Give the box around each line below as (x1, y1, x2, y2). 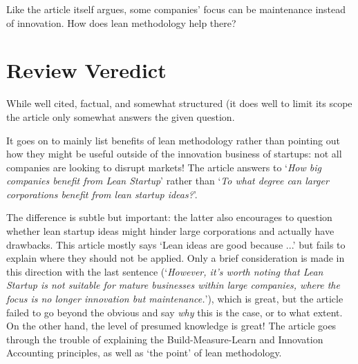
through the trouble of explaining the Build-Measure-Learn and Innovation (6, 332, 323, 346)
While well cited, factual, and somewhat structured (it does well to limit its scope (6, 96, 352, 111)
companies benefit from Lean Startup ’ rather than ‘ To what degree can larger (6, 173, 329, 188)
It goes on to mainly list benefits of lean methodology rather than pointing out (6, 133, 340, 147)
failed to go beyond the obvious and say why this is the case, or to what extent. (6, 305, 343, 319)
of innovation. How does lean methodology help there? (6, 15, 236, 30)
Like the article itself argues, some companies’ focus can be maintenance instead (6, 2, 346, 16)
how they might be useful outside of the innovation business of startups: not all (6, 146, 342, 161)
